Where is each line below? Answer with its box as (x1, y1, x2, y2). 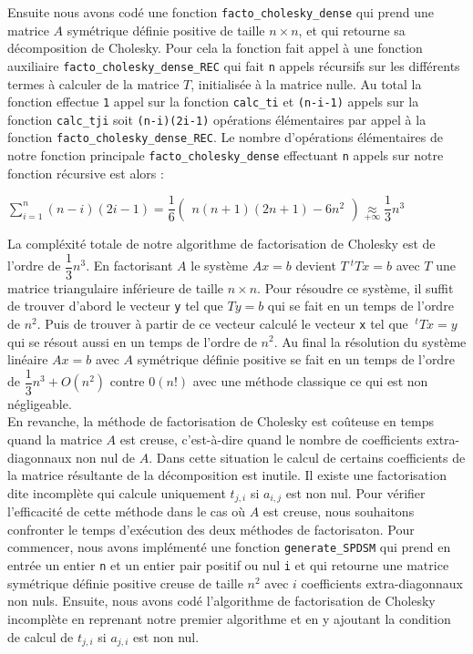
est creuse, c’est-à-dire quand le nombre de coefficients (119, 430, 423, 448)
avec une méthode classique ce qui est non (192, 372, 428, 391)
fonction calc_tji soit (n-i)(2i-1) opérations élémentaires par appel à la (7, 109, 427, 128)
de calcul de (7, 627, 74, 646)
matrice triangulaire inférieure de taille (7, 278, 224, 297)
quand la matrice (7, 430, 102, 448)
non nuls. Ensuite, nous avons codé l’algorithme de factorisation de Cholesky (7, 591, 436, 610)
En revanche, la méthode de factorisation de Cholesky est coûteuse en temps (7, 412, 435, 431)
